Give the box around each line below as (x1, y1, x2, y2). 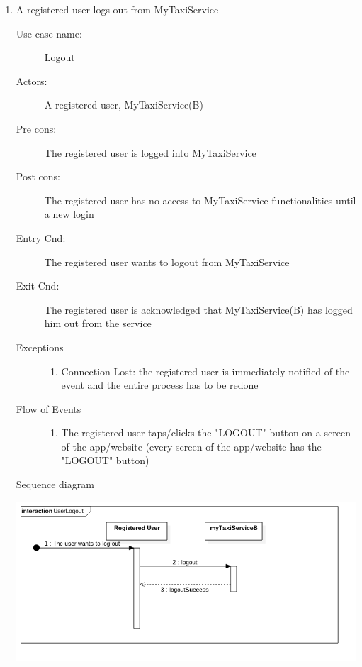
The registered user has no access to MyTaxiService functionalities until (44, 192, 356, 207)
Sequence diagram (16, 477, 94, 492)
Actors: (16, 73, 47, 88)
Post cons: (16, 169, 60, 184)
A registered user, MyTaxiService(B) (44, 97, 203, 112)
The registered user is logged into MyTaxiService (44, 145, 256, 160)
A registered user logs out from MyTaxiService (16, 2, 219, 16)
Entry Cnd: (16, 230, 66, 245)
